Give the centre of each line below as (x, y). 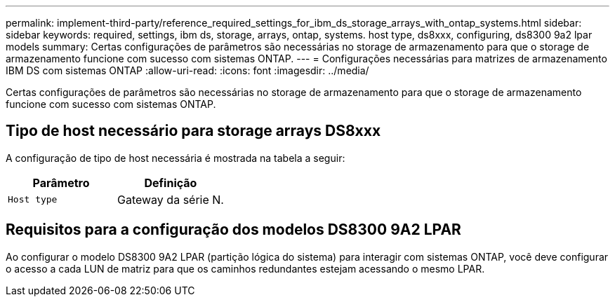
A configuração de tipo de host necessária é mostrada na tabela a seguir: (176, 158)
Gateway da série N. (170, 199)
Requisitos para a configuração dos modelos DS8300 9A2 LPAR (233, 230)
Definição (171, 183)
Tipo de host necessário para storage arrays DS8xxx (193, 131)
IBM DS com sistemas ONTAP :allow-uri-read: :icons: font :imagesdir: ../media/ (187, 70)
